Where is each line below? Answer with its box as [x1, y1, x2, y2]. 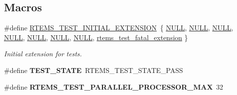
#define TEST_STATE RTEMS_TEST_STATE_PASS [4, 65, 183, 75]
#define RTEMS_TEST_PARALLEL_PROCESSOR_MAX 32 [4, 81, 223, 92]
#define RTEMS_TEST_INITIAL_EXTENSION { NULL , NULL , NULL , [4, 23, 234, 33]
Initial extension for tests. [4, 48, 82, 59]
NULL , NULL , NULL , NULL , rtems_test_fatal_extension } [4, 32, 188, 42]
